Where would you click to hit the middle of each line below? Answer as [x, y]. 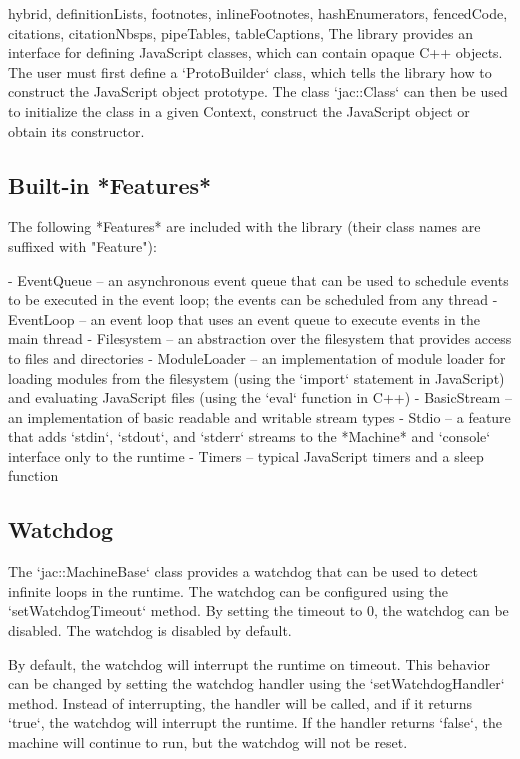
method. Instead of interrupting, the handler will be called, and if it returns [240, 702]
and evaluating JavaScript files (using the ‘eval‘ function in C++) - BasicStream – [260, 397]
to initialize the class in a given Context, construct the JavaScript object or [239, 110]
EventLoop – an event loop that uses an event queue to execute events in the [244, 318]
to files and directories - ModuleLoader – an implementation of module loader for [257, 357]
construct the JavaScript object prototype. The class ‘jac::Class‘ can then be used [258, 91]
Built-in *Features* [110, 184]
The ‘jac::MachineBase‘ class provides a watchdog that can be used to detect [243, 571]
